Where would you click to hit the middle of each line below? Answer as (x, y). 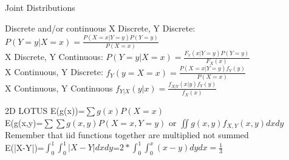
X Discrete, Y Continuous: (54, 57)
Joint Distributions (40, 7)
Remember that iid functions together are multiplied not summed (127, 135)
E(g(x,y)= (24, 122)
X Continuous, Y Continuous (59, 88)
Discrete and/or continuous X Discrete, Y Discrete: (100, 28)
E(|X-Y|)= (25, 147)
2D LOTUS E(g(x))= (45, 111)
